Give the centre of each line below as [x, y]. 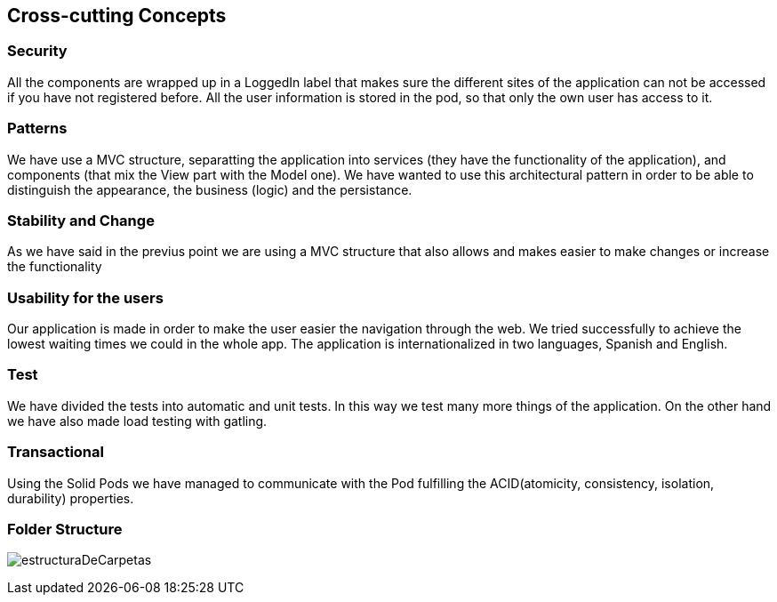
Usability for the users [85, 297]
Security [37, 51]
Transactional [56, 452]
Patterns [37, 128]
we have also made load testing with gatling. [137, 421]
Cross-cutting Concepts [117, 16]
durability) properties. [71, 498]
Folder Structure [65, 529]
